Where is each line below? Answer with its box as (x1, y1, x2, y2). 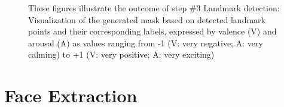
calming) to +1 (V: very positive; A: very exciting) (28, 48, 215, 61)
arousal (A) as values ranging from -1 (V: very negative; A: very (28, 36, 263, 49)
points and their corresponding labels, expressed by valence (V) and (28, 25, 277, 37)
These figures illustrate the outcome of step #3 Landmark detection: (28, 2, 280, 14)
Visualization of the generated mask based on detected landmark (28, 13, 265, 26)
